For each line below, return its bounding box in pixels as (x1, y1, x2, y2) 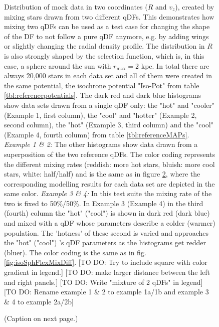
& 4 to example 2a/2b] (4, 296, 74, 306)
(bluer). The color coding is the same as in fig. (4, 247, 146, 257)
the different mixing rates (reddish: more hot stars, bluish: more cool (4, 158, 215, 169)
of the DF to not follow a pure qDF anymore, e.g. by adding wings (4, 31, 209, 41)
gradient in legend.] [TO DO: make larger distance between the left (4, 267, 210, 277)
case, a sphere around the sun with (4, 60, 111, 71)
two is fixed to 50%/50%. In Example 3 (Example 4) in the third (4, 198, 203, 208)
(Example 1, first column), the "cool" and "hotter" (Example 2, (4, 109, 197, 120)
